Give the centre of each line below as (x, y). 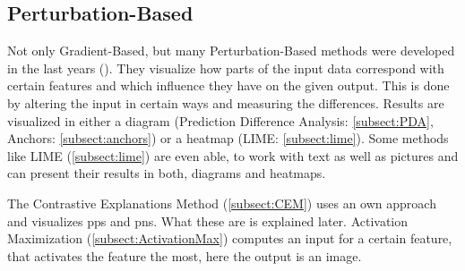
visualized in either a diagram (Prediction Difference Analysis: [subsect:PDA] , (220, 120)
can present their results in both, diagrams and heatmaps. (167, 173)
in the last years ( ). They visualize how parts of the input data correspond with (226, 68)
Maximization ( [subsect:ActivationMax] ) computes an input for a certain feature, (230, 238)
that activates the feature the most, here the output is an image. (185, 255)
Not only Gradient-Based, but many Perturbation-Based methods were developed (231, 51)
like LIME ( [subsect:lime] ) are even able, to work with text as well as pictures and (233, 155)
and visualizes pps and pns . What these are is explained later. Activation (208, 220)
